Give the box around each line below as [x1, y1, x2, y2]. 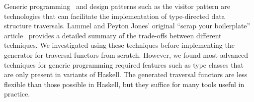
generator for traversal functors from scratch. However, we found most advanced [4, 49, 249, 60]
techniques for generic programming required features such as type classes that [4, 59, 244, 70]
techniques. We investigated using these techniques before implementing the [4, 40, 235, 50]
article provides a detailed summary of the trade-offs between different [4, 30, 222, 40]
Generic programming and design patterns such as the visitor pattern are [4, 1, 230, 11]
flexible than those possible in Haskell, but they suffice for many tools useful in [4, 79, 245, 89]
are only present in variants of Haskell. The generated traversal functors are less [4, 69, 248, 80]
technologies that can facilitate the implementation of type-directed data [4, 10, 225, 21]
